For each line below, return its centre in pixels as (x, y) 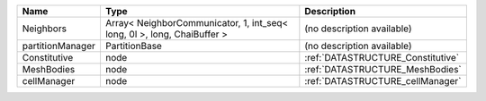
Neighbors (45, 29)
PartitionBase (133, 46)
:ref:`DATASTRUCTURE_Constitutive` (382, 58)
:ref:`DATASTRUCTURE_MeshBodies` (383, 69)
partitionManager (59, 46)
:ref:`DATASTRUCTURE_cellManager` (383, 81)
